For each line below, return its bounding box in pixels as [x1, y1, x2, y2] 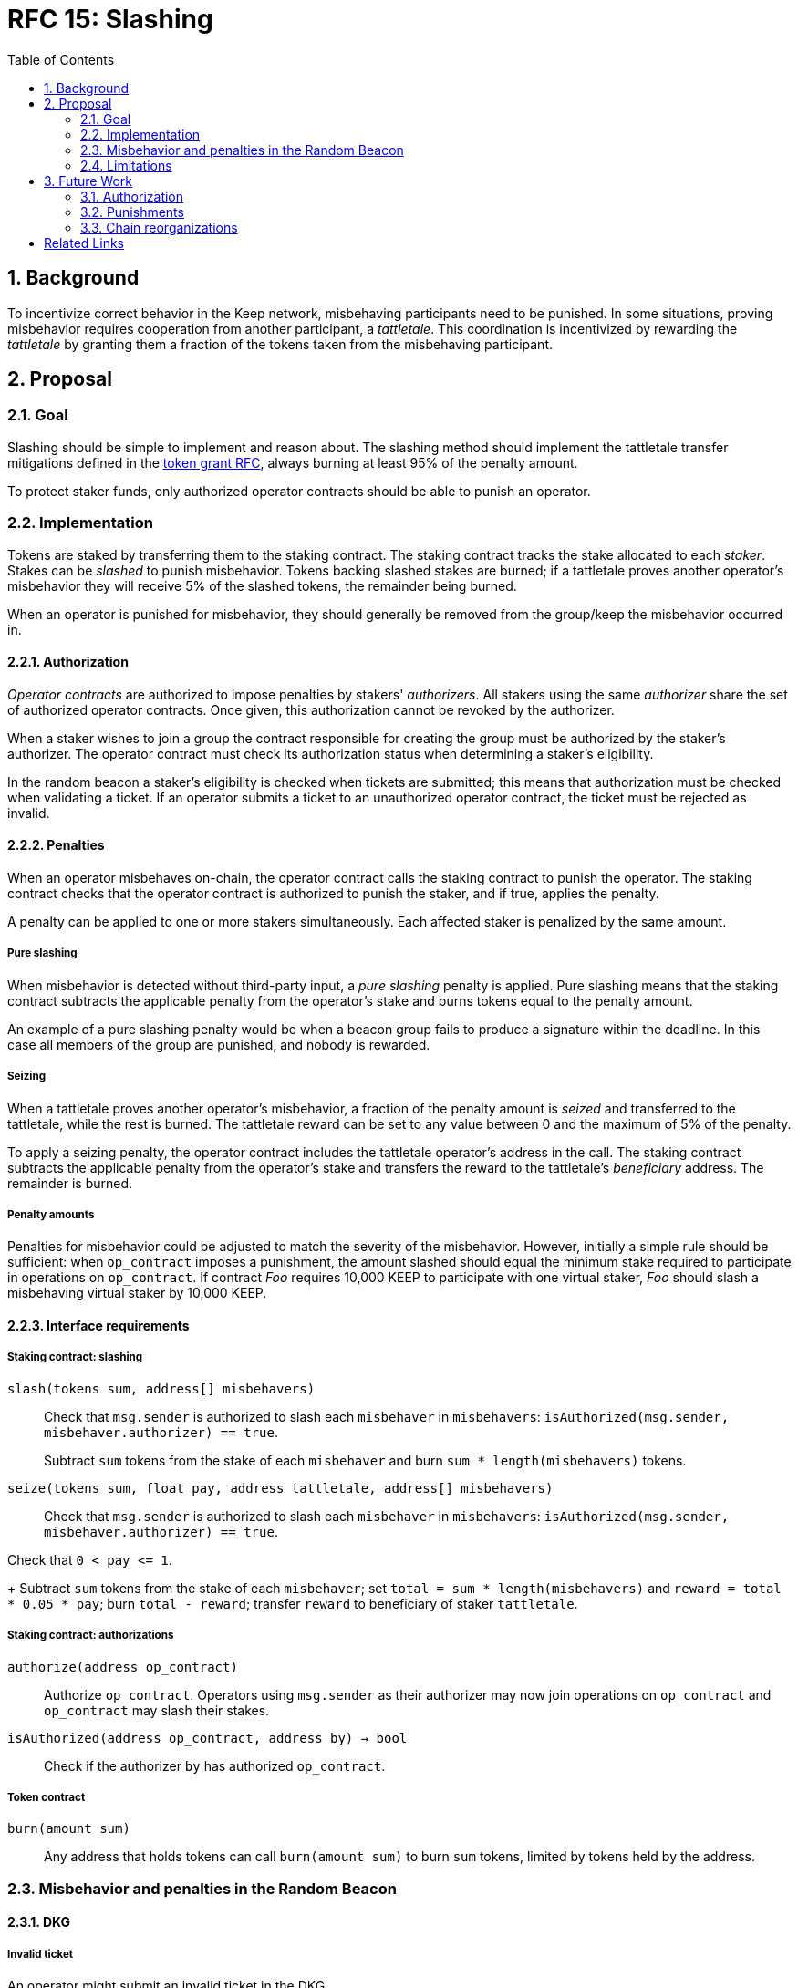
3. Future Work [44, 172, 133, 189]
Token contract [7, 1790, 86, 1804]
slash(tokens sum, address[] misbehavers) [7, 1381, 316, 1396]
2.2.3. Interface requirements [7, 1317, 190, 1333]
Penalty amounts [7, 1207, 95, 1221]
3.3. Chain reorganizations [80, 219, 238, 235]
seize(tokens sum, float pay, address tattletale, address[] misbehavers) [7, 1480, 554, 1496]
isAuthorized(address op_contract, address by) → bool [7, 1730, 408, 1745]
